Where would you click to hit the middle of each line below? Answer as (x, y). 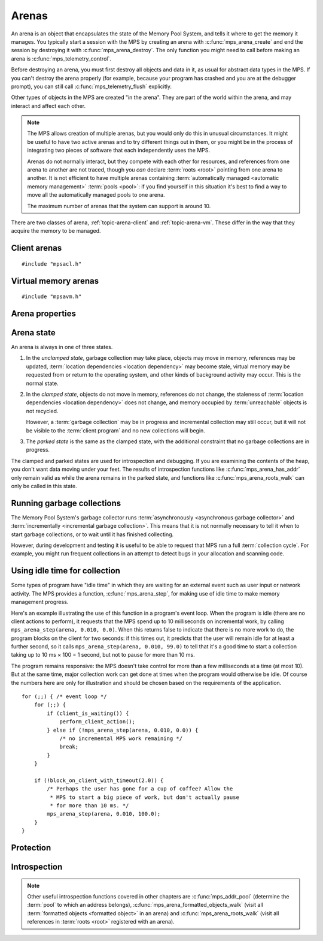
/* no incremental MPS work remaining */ (121, 738)
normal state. (42, 383)
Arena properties (43, 313)
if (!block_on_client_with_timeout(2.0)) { (99, 780)
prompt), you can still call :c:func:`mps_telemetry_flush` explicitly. (91, 86)
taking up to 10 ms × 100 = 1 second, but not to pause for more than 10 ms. (103, 655)
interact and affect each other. (48, 106)
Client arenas (36, 248)
